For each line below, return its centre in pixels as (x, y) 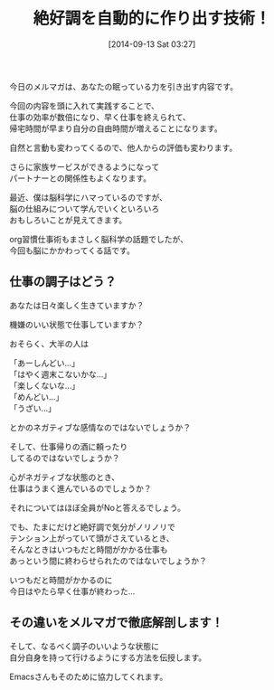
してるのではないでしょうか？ (65, 458)
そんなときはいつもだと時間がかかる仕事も (89, 549)
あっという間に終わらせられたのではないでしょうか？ (109, 561)
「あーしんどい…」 (44, 363)
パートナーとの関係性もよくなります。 (80, 178)
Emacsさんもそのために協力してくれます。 (89, 676)
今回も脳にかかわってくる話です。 (72, 250)
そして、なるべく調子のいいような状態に (85, 646)
